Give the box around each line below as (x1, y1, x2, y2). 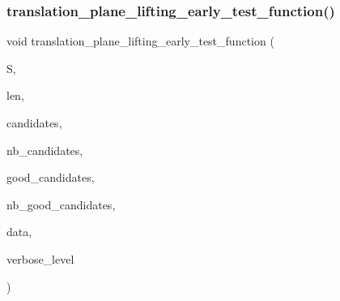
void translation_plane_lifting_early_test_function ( (6, 32, 274, 49)
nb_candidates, (6, 141, 83, 158)
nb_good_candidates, (6, 196, 116, 213)
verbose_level (6, 250, 74, 267)
